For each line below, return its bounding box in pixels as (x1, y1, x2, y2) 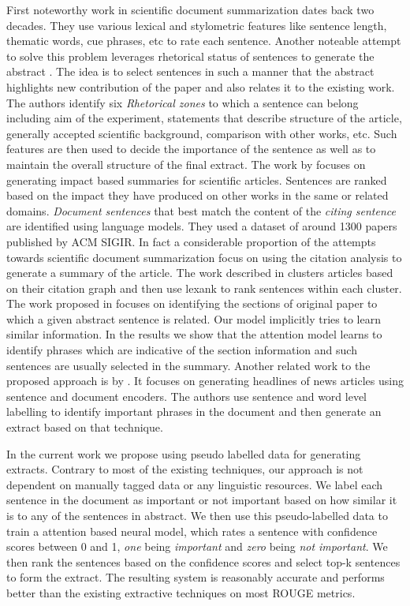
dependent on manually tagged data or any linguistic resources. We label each (6, 476, 383, 492)
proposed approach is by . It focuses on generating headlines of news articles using (6, 372, 404, 389)
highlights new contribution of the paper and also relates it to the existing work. (6, 78, 395, 95)
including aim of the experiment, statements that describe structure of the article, (6, 110, 402, 126)
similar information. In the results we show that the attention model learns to (6, 326, 382, 342)
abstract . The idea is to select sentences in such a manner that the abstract (6, 63, 375, 80)
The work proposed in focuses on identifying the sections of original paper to (6, 295, 378, 312)
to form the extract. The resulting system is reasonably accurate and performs (6, 569, 385, 585)
